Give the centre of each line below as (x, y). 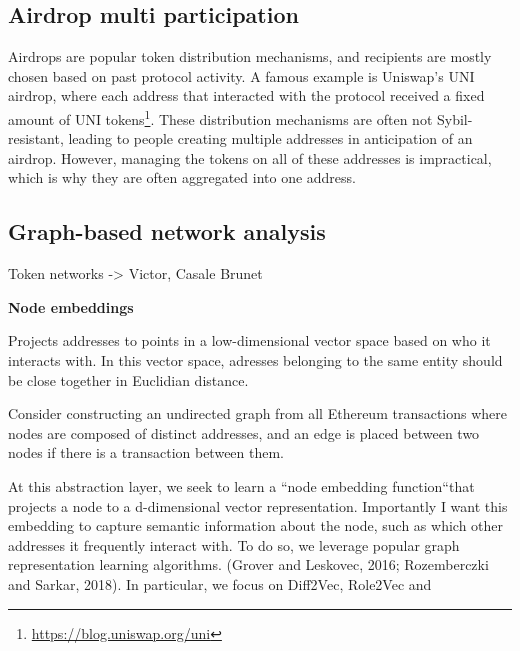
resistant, (36, 138)
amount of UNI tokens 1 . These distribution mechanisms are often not (220, 117)
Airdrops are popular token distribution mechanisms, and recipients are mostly (250, 56)
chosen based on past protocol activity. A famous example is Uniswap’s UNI (241, 75)
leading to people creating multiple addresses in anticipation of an (270, 138)
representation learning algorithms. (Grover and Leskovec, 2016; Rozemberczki (248, 564)
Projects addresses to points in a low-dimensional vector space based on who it (249, 340)
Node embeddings (71, 306)
